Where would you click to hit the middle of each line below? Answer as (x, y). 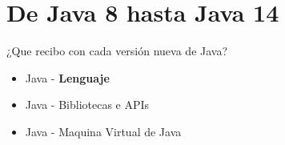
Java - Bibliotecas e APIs (87, 105)
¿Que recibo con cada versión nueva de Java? (117, 51)
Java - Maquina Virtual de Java (103, 131)
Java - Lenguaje (67, 77)
